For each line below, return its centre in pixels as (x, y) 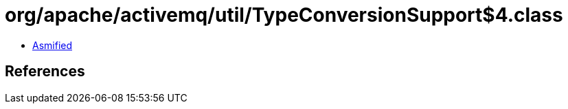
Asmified (53, 45)
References (45, 72)
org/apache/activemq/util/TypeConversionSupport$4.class (284, 15)
